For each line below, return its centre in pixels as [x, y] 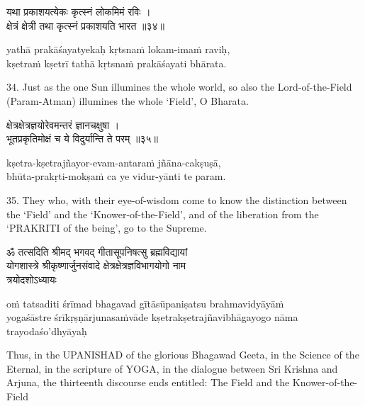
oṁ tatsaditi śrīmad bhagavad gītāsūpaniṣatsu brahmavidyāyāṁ [145, 303]
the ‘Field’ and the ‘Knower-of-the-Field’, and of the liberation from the [163, 214]
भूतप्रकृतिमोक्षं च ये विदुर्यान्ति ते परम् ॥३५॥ [82, 139]
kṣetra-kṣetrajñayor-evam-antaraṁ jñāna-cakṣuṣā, [114, 162]
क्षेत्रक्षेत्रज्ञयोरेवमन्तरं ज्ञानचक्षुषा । [63, 124]
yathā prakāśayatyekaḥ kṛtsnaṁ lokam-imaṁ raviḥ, [118, 49]
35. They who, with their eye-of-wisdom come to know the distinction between [177, 199]
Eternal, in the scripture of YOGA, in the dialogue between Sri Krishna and [172, 368]
